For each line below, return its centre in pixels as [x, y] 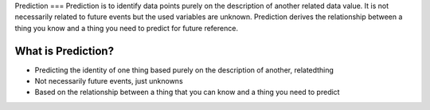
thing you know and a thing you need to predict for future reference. [127, 28]
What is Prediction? [64, 51]
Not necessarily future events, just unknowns [109, 81]
